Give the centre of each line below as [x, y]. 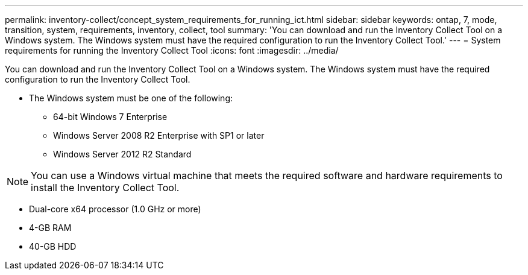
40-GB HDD [53, 246]
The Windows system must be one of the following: [131, 98]
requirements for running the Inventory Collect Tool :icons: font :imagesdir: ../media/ [172, 50]
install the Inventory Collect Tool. [105, 188]
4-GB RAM [50, 228]
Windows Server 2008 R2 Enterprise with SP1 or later [159, 135]
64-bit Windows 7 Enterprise [110, 117]
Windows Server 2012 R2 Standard [122, 154]
